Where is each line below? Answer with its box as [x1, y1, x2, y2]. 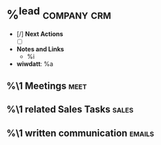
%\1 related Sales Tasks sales [6, 103, 134, 115]
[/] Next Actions [16, 30, 64, 38]
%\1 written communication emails [6, 127, 155, 139]
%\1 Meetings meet [6, 80, 87, 92]
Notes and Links [16, 45, 64, 53]
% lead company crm [6, 4, 111, 23]
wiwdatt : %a [16, 60, 53, 68]
